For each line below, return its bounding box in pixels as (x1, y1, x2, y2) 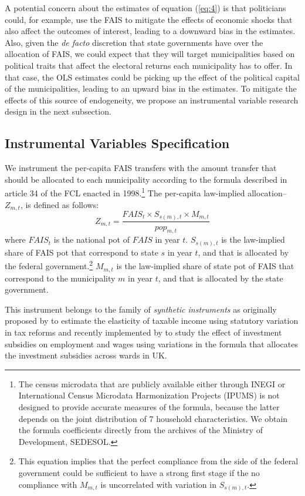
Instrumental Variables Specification (5, 134, 230, 152)
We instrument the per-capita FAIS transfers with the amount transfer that (5, 162, 277, 174)
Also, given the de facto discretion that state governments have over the (5, 36, 263, 48)
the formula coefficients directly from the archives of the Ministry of (18, 424, 263, 436)
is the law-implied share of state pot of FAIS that (116, 260, 294, 272)
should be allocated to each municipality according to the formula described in (5, 173, 287, 185)
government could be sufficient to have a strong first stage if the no (18, 466, 260, 478)
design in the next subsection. (5, 105, 111, 118)
